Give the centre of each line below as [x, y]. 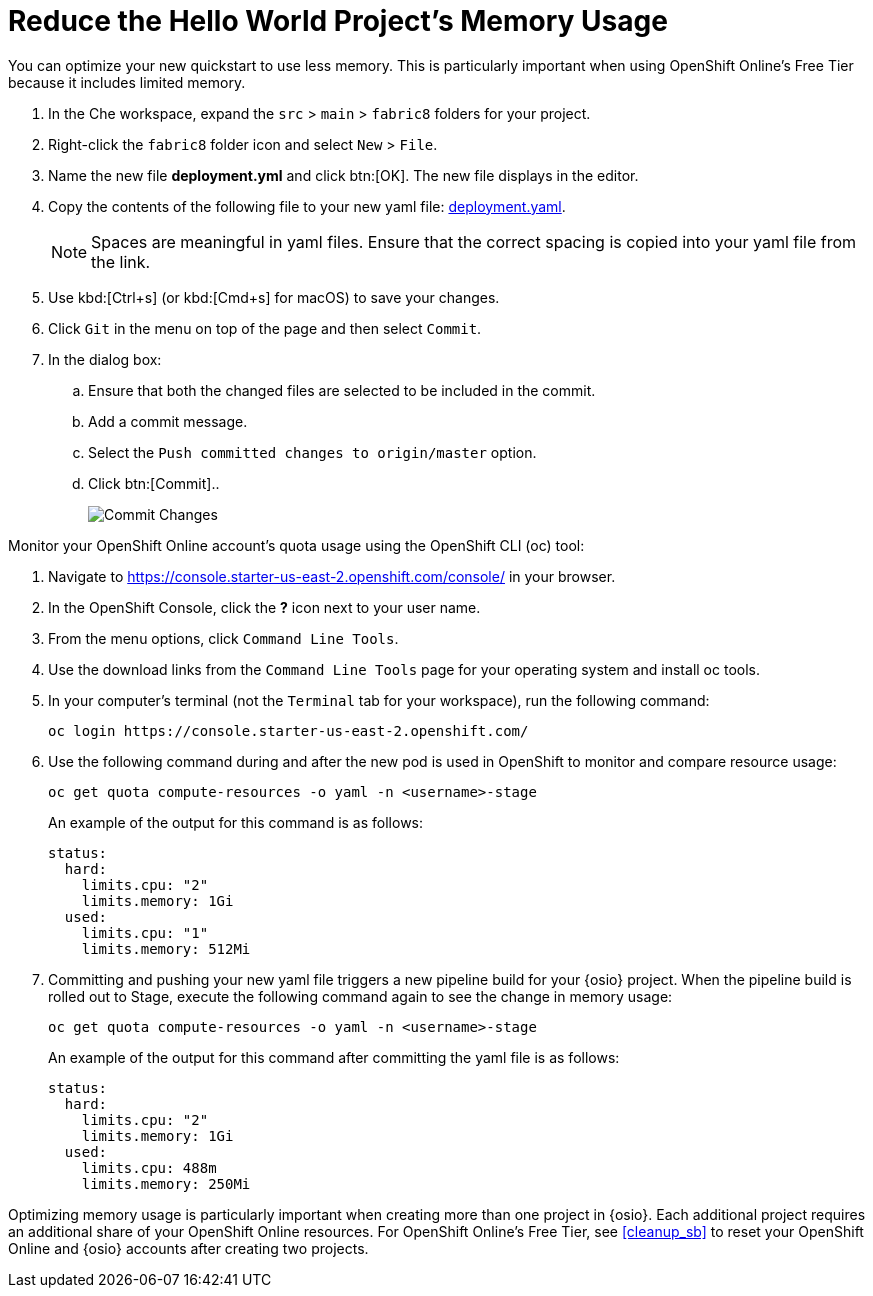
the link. [121, 261]
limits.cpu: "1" [145, 932]
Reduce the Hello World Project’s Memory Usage [338, 21]
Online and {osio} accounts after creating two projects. [188, 1248]
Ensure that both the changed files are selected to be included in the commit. [342, 390]
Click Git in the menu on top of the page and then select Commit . [265, 328]
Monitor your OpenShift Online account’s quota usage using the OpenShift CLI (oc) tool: [296, 545]
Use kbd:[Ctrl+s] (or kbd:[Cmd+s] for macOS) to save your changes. [274, 297]
